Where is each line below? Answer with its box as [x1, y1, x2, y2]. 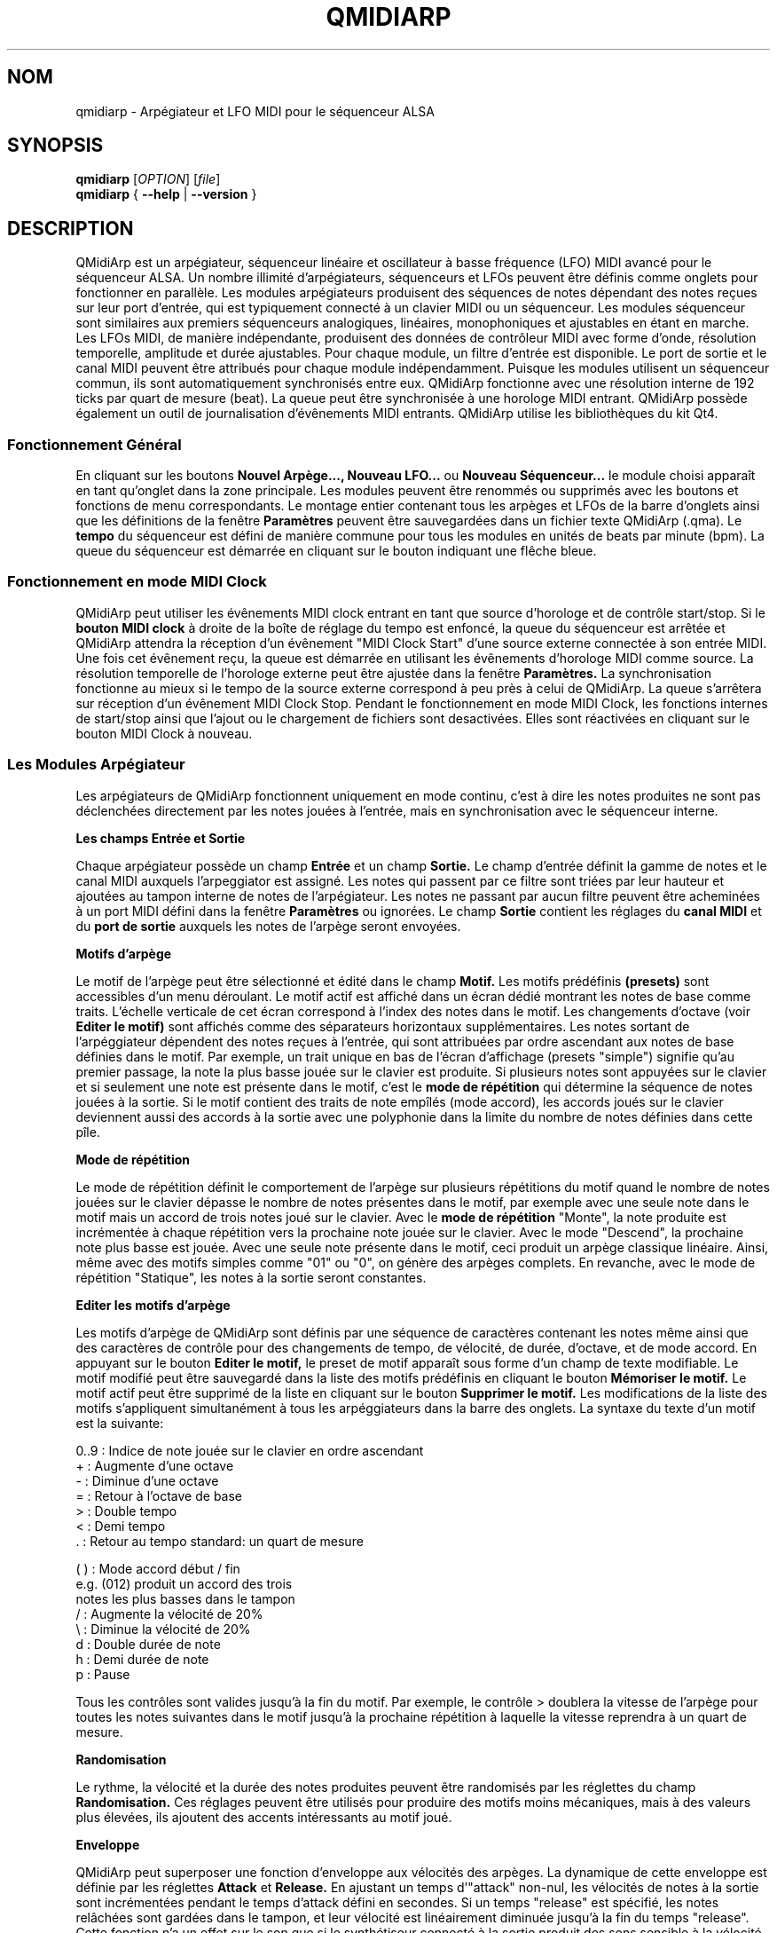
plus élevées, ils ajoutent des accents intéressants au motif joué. [75, 1809, 452, 1825]
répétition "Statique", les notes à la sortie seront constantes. [75, 1269, 427, 1285]
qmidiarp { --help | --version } [75, 186, 257, 202]
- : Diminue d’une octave [75, 1472, 219, 1488]
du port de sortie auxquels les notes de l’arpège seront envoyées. [75, 918, 461, 934]
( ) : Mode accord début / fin [75, 1560, 240, 1576]
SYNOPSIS [7, 134, 104, 157]
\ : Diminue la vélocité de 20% [75, 1621, 251, 1637]
